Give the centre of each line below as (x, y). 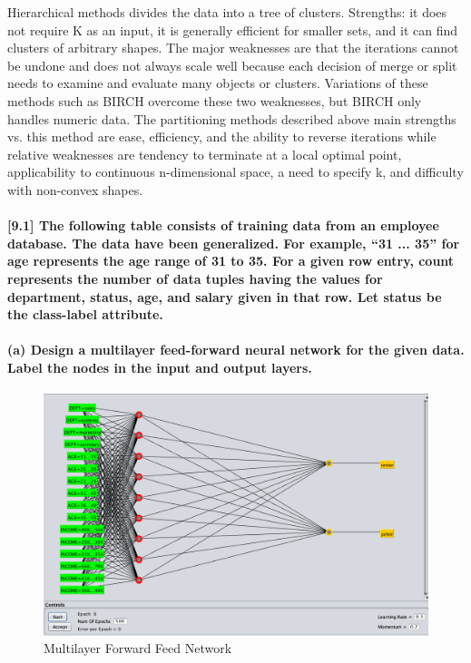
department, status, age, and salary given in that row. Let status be (225, 296)
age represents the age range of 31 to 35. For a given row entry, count (231, 261)
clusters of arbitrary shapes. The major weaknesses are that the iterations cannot (233, 48)
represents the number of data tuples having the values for (195, 278)
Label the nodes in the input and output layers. (160, 367)
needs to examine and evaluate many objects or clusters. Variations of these (218, 83)
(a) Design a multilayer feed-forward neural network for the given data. (236, 350)
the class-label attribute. (85, 314)
